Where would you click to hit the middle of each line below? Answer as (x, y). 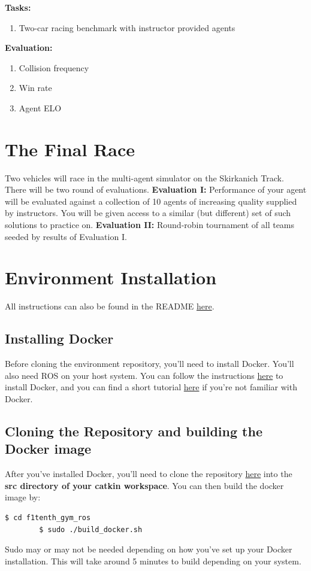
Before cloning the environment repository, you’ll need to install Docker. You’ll (150, 364)
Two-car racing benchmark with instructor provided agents (127, 27)
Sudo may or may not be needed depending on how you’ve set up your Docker (149, 549)
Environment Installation (111, 277)
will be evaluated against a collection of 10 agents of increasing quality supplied (151, 201)
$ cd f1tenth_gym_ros (48, 517)
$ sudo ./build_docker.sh (91, 529)
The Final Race (70, 149)
